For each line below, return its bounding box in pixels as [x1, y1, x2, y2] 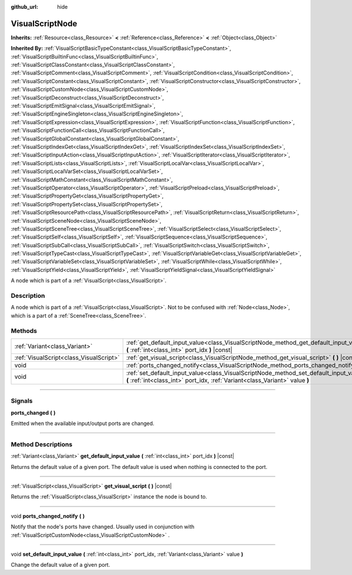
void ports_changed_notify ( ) [11, 512, 85, 519]
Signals [11, 397, 33, 405]
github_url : [11, 4, 38, 10]
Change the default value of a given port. [11, 562, 110, 569]
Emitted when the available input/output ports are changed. [11, 420, 155, 427]
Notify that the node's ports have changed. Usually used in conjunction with [11, 523, 195, 530]
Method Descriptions [11, 440, 73, 448]
